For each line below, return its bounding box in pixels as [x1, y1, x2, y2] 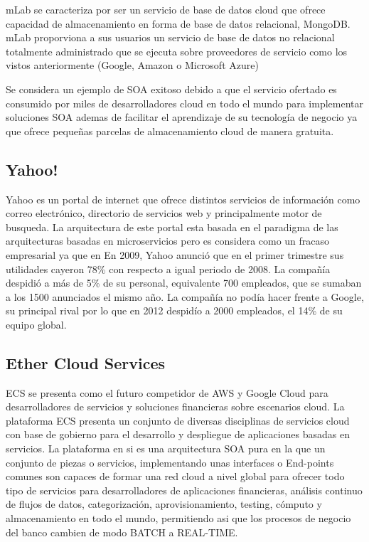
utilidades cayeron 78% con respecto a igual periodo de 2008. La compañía [6, 261, 331, 276]
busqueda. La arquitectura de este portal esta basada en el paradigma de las [6, 219, 338, 234]
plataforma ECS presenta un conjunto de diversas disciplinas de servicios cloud [6, 413, 350, 427]
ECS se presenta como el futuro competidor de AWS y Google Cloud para [6, 385, 328, 400]
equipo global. [6, 317, 67, 331]
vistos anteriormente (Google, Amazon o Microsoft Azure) [6, 58, 259, 73]
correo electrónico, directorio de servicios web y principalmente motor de [6, 206, 322, 220]
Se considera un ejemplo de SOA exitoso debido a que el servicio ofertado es [6, 81, 337, 96]
